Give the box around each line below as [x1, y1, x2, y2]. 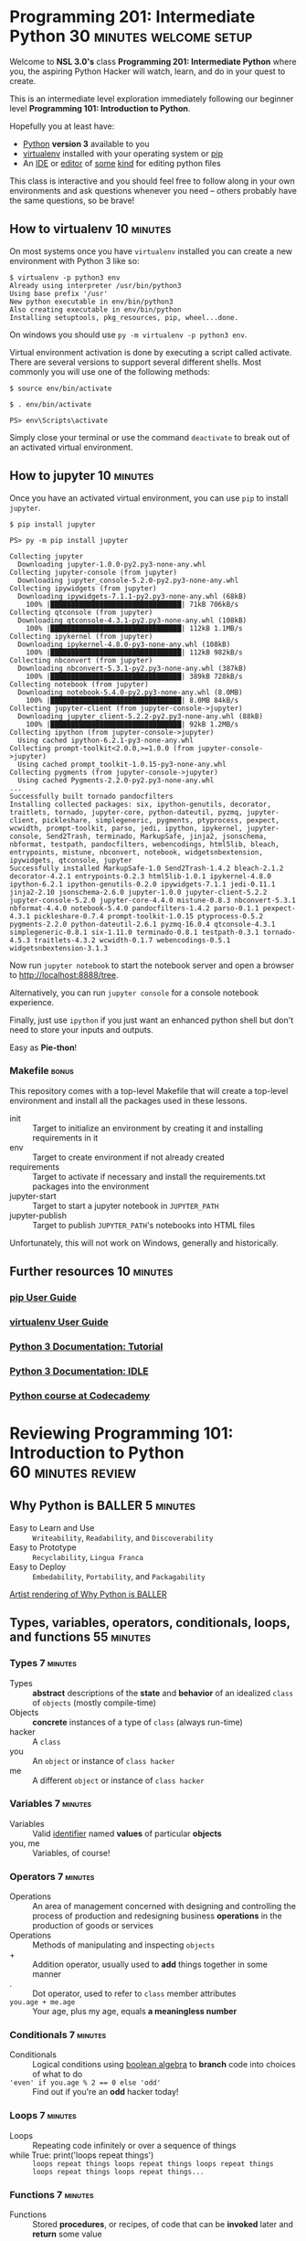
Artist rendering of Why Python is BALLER [9, 1588, 167, 1599]
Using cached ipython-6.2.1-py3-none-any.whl [17, 736, 195, 745]
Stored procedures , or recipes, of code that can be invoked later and [32, 2219, 294, 2230]
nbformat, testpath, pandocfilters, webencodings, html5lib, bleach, [9, 839, 280, 849]
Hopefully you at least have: [9, 121, 115, 132]
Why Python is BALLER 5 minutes [9, 1498, 196, 1513]
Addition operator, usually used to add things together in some [32, 1959, 268, 1970]
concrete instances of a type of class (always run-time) [32, 1716, 244, 1727]
